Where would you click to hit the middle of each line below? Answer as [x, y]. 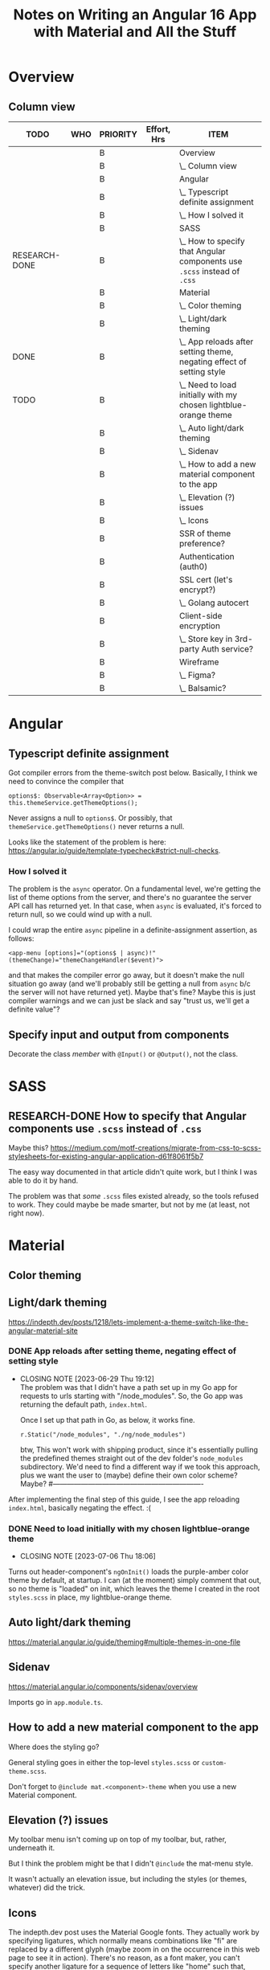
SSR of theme [205, 533]
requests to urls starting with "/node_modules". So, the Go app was [131, 1396]
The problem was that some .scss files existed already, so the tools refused [133, 1196]
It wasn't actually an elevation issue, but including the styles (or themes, [128, 1879]
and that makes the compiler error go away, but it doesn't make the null [127, 975]
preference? [202, 544]
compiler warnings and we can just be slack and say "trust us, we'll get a [129, 1001]
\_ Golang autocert [214, 603]
